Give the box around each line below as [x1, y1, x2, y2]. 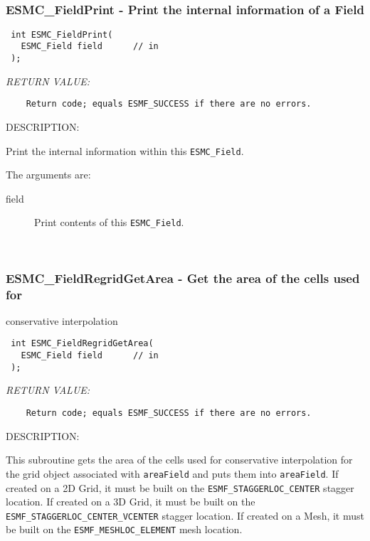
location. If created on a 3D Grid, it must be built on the [6, 494, 255, 509]
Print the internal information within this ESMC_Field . [6, 143, 244, 158]
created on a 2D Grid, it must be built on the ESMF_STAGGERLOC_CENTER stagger [6, 480, 354, 495]
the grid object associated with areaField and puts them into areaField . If [6, 466, 339, 481]
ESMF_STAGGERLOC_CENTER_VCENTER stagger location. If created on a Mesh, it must [6, 508, 364, 523]
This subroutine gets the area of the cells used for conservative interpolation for [6, 452, 353, 467]
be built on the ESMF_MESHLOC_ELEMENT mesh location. [6, 522, 243, 537]
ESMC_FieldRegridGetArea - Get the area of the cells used [6, 269, 360, 286]
